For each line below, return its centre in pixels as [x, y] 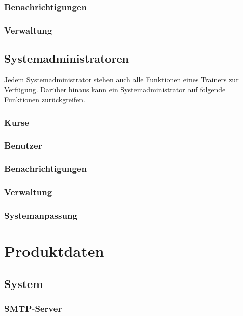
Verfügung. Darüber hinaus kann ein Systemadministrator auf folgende [115, 89]
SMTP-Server [33, 308]
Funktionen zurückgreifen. [45, 99]
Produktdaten [54, 251]
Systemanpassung [41, 215]
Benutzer [23, 145]
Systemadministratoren [66, 58]
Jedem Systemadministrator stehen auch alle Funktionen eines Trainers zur [121, 79]
